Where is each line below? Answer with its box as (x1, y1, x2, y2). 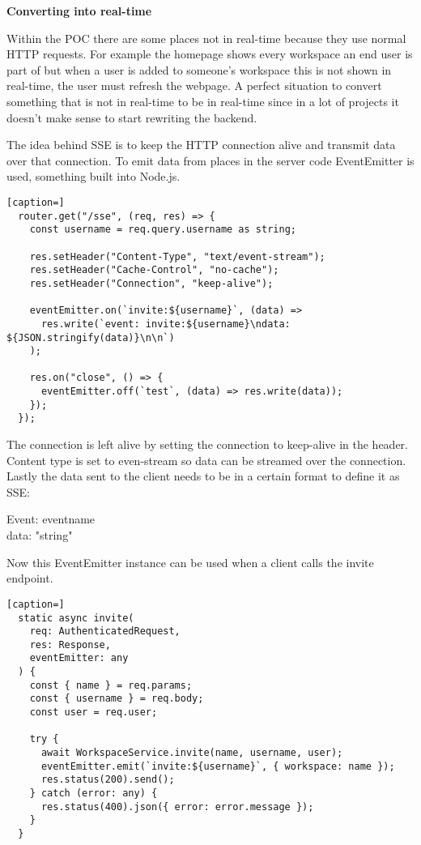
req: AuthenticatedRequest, (29, 625, 181, 638)
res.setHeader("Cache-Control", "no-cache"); (29, 264, 279, 276)
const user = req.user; (29, 706, 158, 719)
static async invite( (18, 612, 134, 624)
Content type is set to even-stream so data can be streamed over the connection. (6, 451, 406, 468)
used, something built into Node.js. (6, 168, 181, 185)
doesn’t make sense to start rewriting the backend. (6, 109, 257, 126)
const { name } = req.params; (29, 679, 193, 691)
